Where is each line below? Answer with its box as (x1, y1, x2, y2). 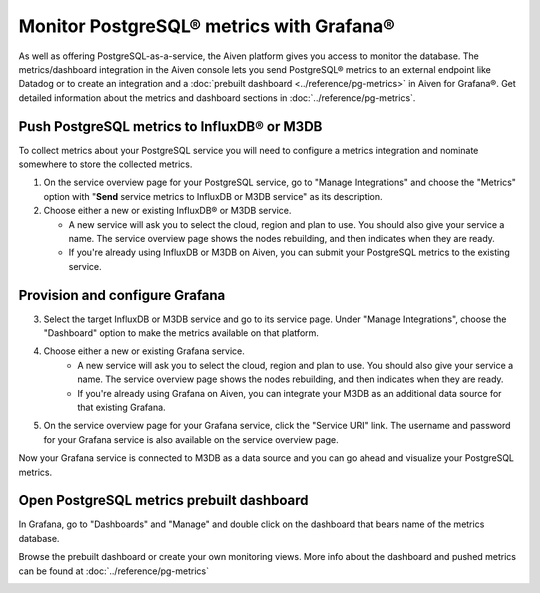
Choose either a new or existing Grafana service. (43, 345, 245, 357)
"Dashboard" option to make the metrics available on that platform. (43, 327, 320, 339)
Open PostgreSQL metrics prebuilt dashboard (18, 492, 309, 509)
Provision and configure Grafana (18, 286, 226, 304)
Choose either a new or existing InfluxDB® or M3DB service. (43, 205, 292, 217)
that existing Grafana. (77, 401, 166, 413)
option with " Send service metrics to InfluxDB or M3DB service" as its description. (43, 190, 384, 202)
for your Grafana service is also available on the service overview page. (43, 433, 339, 445)
